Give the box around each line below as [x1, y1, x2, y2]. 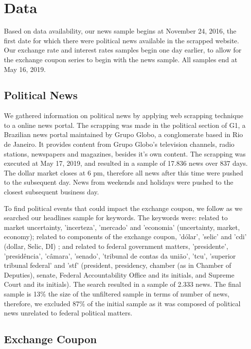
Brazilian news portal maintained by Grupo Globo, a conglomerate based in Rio [4, 129, 243, 140]
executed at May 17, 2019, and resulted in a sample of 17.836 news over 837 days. [4, 158, 248, 168]
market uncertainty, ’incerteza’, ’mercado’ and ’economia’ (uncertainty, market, [4, 222, 240, 232]
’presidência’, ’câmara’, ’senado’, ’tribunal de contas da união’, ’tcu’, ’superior [4, 250, 236, 261]
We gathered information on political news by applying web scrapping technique [4, 110, 243, 121]
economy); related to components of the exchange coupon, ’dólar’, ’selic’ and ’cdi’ [4, 231, 247, 242]
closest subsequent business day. [4, 187, 99, 197]
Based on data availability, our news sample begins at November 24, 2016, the [4, 26, 236, 36]
